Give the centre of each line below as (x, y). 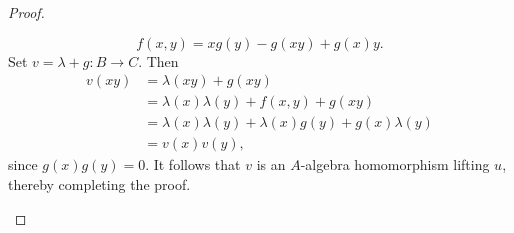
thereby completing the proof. (99, 183)
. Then (158, 60)
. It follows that (193, 164)
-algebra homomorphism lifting (395, 164)
